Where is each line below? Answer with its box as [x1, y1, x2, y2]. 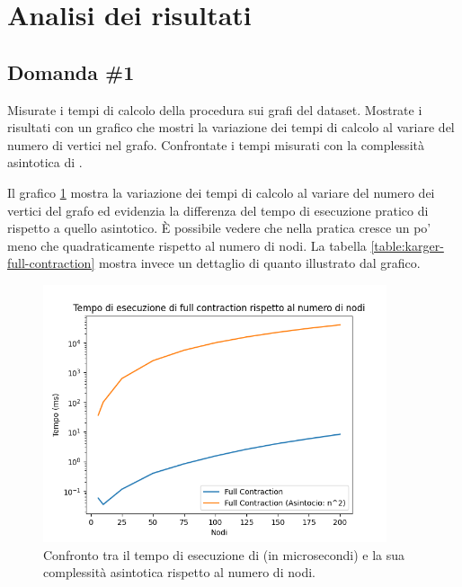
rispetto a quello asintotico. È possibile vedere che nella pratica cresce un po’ [7, 218, 431, 237]
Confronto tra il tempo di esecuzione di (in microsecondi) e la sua [43, 545, 405, 564]
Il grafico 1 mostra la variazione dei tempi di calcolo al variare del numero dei [7, 182, 435, 201]
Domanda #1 [7, 58, 135, 85]
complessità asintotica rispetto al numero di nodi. [43, 563, 315, 582]
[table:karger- [370, 236, 444, 254]
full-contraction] [7, 253, 95, 272]
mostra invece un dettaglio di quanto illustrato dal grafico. [98, 253, 421, 272]
